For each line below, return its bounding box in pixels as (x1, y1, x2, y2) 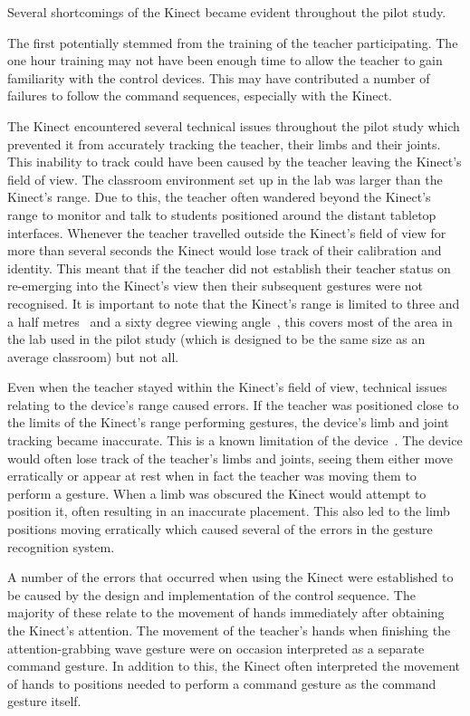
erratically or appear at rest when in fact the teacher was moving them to (7, 466, 417, 485)
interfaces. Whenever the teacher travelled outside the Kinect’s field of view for (7, 223, 446, 242)
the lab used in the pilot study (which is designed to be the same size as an (7, 329, 426, 348)
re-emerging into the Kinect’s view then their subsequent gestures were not (7, 276, 424, 295)
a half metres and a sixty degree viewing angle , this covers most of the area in (7, 311, 453, 330)
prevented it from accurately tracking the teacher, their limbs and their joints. (7, 134, 441, 153)
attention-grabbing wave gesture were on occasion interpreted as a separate (7, 638, 425, 657)
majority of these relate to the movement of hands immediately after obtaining (7, 603, 445, 622)
